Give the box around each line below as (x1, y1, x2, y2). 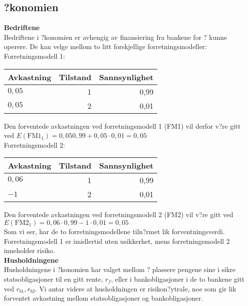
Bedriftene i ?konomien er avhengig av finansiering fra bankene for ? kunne (4, 32, 227, 42)
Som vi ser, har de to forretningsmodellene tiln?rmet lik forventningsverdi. (4, 226, 225, 236)
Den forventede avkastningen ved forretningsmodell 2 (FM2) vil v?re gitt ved (4, 209, 233, 220)
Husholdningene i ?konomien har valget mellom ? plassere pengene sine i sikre (4, 264, 236, 274)
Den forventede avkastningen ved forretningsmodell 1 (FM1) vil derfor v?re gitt (4, 120, 241, 131)
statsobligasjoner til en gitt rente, (4, 273, 103, 284)
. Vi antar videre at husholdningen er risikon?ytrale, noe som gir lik (35, 283, 236, 293)
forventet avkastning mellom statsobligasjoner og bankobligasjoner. (4, 293, 203, 303)
